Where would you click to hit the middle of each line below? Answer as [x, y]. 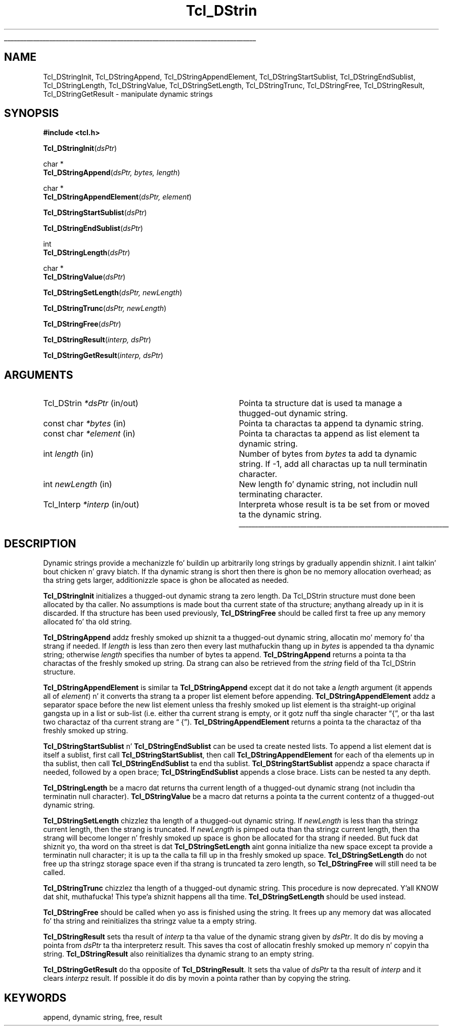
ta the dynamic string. [280, 515]
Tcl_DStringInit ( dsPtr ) [80, 148]
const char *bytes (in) [84, 424]
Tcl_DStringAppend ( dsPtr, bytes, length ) [112, 173]
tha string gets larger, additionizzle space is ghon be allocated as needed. [166, 580]
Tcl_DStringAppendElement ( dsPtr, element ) [117, 197]
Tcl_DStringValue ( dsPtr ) [84, 277]
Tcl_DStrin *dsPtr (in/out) [91, 403]
